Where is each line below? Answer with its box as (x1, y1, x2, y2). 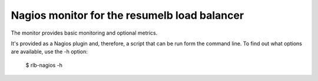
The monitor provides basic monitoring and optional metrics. (11, 29, 158, 36)
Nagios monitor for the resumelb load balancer (11, 9, 244, 22)
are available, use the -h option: (11, 48, 88, 55)
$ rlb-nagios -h (25, 62, 63, 69)
